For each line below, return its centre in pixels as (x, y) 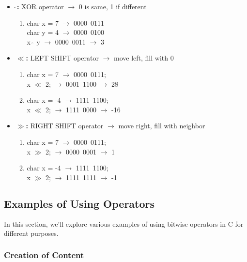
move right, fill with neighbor (162, 126)
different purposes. (31, 233)
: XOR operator (40, 6)
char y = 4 (43, 32)
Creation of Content (44, 254)
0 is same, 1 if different (113, 6)
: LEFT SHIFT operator (62, 58)
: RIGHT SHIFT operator (65, 126)
